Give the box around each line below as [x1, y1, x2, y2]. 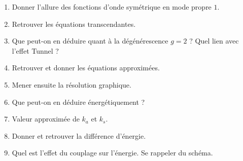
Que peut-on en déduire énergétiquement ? [12, 96, 145, 107]
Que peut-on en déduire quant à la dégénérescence [12, 35, 168, 46]
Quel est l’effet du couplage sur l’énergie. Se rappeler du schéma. [12, 147, 213, 158]
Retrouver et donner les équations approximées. [12, 62, 160, 73]
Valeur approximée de [12, 113, 80, 124]
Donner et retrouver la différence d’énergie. [12, 130, 146, 141]
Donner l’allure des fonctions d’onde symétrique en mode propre [12, 2, 212, 12]
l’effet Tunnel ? [12, 45, 59, 56]
